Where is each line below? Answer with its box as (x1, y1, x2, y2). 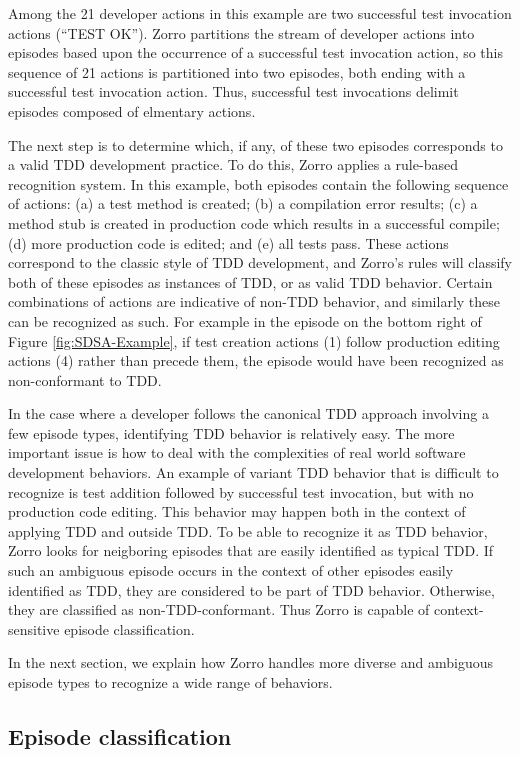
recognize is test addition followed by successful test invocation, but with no (8, 481, 474, 502)
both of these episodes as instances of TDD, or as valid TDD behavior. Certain (8, 271, 493, 292)
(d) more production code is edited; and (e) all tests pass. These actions (8, 232, 449, 253)
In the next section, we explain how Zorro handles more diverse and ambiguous (8, 652, 494, 673)
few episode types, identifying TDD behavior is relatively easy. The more (8, 422, 455, 443)
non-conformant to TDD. (8, 369, 162, 390)
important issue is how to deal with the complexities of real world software (8, 442, 466, 463)
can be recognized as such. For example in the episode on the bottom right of (8, 310, 482, 331)
